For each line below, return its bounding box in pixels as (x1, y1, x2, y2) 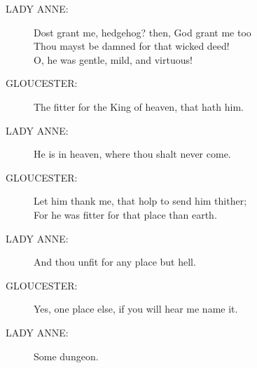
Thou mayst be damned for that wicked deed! (34, 39, 230, 53)
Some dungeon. (34, 348, 99, 363)
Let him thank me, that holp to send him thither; (34, 193, 247, 208)
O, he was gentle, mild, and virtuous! (34, 52, 193, 67)
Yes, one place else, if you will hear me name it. (34, 301, 238, 316)
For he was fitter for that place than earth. (34, 207, 217, 222)
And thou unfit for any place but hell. (34, 254, 196, 269)
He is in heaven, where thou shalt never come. (34, 146, 231, 161)
